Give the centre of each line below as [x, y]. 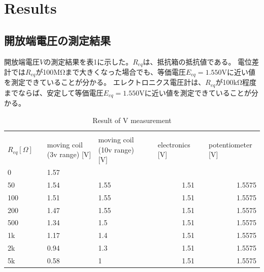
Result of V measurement [132, 120]
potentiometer [230, 144]
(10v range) [116, 149]
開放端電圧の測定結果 [57, 40]
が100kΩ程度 [236, 82]
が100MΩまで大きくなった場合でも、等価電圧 [111, 72]
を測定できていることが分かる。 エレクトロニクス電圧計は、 [105, 82]
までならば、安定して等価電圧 [54, 92]
